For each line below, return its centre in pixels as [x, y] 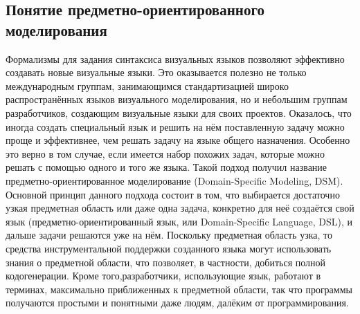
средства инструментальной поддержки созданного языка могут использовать [169, 248]
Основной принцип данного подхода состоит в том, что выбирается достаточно [173, 194]
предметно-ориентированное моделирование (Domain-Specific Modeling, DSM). [174, 180]
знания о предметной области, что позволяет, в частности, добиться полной [166, 262]
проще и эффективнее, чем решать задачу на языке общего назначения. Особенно [178, 140]
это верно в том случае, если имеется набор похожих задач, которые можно [165, 153]
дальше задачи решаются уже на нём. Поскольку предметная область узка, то [169, 235]
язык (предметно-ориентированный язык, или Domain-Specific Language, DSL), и [179, 221]
